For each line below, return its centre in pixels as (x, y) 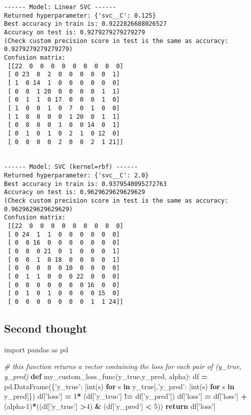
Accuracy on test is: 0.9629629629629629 (75, 192)
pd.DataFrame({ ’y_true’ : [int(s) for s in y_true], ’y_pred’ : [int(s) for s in (119, 386)
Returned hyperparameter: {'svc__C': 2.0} (77, 176)
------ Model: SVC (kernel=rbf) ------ (71, 167)
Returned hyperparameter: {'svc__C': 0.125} (80, 15)
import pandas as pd (36, 349)
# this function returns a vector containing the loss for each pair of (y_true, (123, 366)
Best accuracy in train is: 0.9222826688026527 (86, 24)
